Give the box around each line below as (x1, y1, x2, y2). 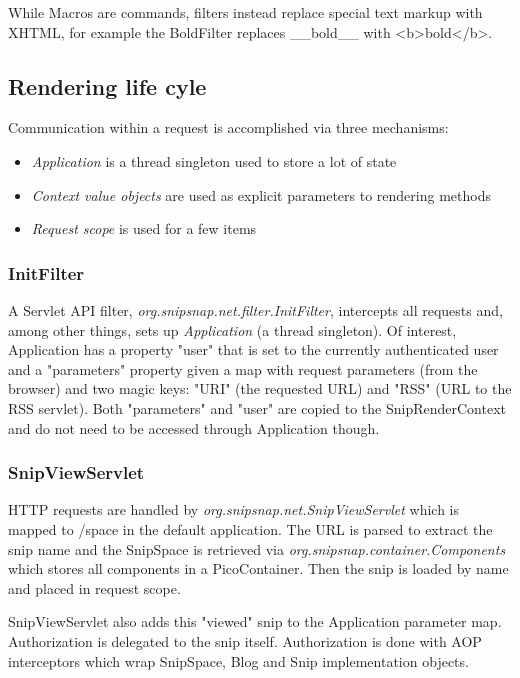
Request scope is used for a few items (31, 218, 257, 239)
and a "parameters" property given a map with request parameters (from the (8, 358, 478, 379)
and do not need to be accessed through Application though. (8, 417, 380, 438)
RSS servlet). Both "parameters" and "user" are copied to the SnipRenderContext (8, 397, 506, 418)
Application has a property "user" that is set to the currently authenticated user (8, 339, 499, 360)
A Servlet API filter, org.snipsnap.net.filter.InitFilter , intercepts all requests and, (8, 299, 503, 320)
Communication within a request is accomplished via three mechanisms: (8, 117, 449, 138)
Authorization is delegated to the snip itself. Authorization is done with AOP (8, 630, 482, 651)
